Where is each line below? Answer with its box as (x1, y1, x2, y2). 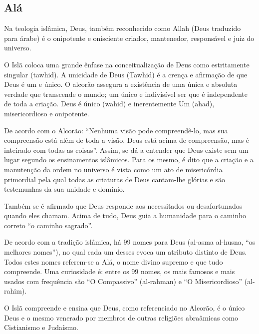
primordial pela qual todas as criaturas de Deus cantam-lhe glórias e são (4, 174, 226, 184)
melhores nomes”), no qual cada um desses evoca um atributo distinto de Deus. (4, 247, 247, 257)
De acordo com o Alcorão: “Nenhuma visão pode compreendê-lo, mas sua (4, 125, 228, 135)
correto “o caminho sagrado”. (4, 220, 93, 230)
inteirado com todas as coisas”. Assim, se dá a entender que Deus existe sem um (4, 144, 249, 155)
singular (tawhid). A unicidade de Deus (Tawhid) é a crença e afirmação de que (4, 69, 248, 79)
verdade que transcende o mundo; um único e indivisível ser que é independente (4, 88, 248, 99)
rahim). (4, 286, 27, 296)
